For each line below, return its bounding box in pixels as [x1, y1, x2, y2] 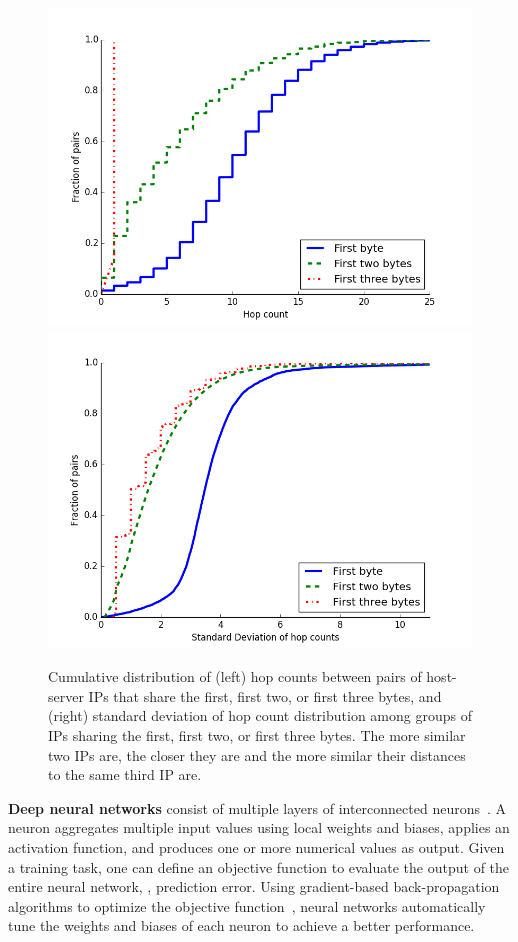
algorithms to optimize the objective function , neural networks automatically [8, 895, 486, 916]
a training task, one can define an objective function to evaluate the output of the [8, 856, 510, 877]
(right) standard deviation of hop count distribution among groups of [48, 705, 472, 726]
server [48, 685, 84, 706]
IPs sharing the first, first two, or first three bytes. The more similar [48, 724, 466, 745]
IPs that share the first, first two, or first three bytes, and [88, 685, 442, 706]
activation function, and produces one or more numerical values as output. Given [8, 836, 505, 857]
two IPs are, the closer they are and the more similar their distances [48, 744, 466, 765]
